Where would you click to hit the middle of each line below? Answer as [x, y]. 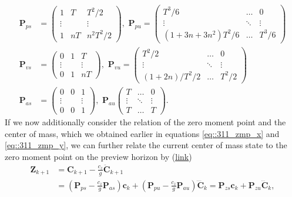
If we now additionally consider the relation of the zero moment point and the [145, 122]
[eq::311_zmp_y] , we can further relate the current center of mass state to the [146, 145]
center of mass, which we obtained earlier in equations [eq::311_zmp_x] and [142, 133]
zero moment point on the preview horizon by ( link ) [98, 156]
